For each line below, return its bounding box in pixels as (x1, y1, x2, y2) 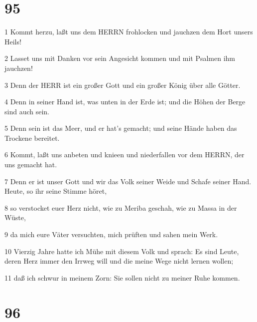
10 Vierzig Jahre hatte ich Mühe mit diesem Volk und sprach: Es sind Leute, (4, 246, 239, 256)
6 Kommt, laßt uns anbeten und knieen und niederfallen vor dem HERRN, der (4, 149, 245, 160)
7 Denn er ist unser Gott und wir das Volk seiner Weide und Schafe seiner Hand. (4, 176, 252, 186)
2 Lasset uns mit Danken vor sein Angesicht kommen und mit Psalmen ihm (4, 53, 236, 63)
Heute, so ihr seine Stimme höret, (4, 186, 107, 196)
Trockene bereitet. (4, 132, 60, 143)
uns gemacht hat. (4, 159, 57, 170)
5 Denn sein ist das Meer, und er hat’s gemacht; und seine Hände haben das (4, 123, 237, 133)
